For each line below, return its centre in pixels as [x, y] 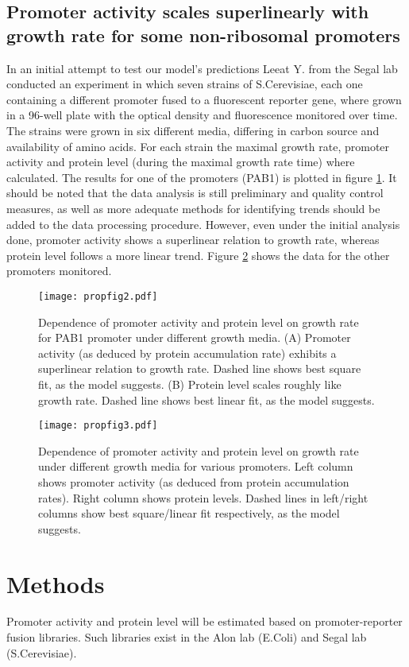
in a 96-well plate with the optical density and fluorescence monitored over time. [202, 115]
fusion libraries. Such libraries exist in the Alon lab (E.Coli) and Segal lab [187, 637]
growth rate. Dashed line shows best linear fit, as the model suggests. [206, 399]
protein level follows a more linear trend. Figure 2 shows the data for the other [198, 255]
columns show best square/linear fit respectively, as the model [189, 513]
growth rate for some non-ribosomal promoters [203, 35]
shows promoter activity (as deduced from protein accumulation [194, 481]
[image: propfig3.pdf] [98, 426]
